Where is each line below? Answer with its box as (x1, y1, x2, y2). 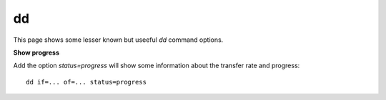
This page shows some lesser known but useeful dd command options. (13, 35, 224, 44)
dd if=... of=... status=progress (26, 78, 147, 86)
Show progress (13, 48, 60, 57)
